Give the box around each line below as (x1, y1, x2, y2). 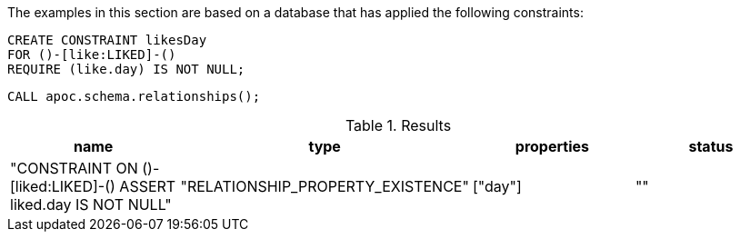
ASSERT (119, 177, 176, 195)
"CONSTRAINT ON (10, 159, 138, 177)
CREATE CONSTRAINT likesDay (7, 33, 207, 47)
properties (515, 137, 589, 155)
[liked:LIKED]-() (10, 177, 115, 195)
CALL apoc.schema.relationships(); (7, 89, 261, 104)
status (688, 137, 734, 155)
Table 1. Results (345, 116, 452, 134)
